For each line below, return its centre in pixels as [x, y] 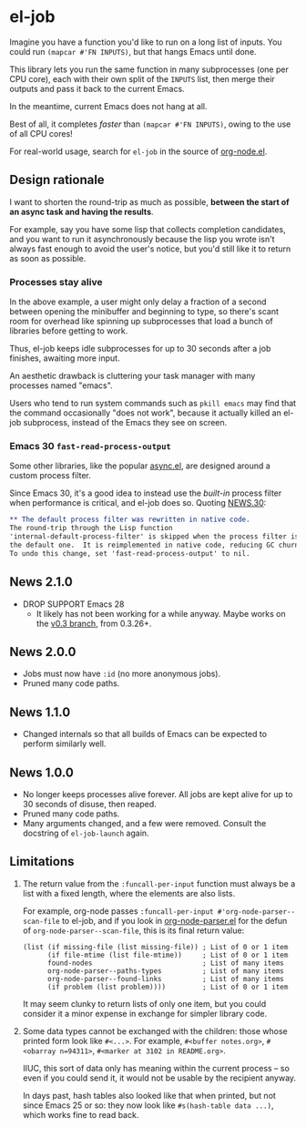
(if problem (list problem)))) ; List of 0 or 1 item [168, 987]
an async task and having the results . [82, 211]
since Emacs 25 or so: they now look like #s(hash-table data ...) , [148, 1105]
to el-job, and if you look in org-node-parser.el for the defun [175, 920]
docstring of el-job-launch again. [86, 833]
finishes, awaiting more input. [65, 358]
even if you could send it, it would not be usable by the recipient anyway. [159, 1078]
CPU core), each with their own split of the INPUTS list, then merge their [142, 78]
